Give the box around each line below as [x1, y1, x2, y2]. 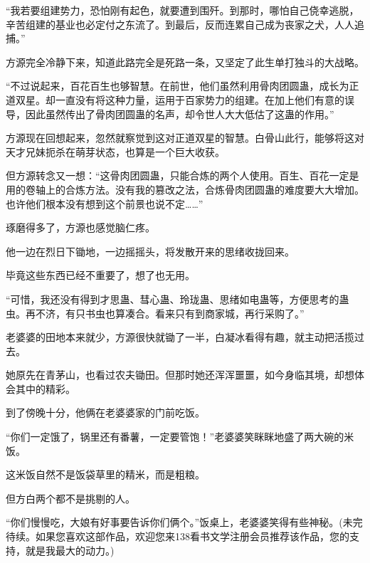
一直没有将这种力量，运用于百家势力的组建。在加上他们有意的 [55, 92, 344, 107]
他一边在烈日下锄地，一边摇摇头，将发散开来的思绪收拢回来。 [6, 243, 295, 258]
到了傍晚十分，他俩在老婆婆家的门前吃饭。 [6, 405, 205, 420]
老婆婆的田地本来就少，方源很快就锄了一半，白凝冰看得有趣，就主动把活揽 [6, 330, 354, 344]
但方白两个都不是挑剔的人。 [6, 490, 135, 505]
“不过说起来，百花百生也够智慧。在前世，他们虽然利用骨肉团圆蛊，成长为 [6, 78, 349, 93]
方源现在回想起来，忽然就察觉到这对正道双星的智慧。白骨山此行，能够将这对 [6, 130, 364, 145]
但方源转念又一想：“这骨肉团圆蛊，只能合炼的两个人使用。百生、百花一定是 [6, 168, 359, 183]
